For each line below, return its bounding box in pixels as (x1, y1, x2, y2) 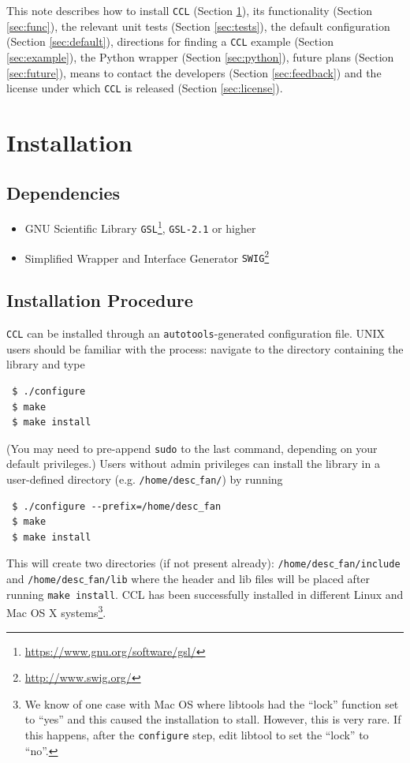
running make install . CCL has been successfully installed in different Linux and (6, 585, 404, 602)
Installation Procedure (6, 288, 193, 312)
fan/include (337, 559, 401, 570)
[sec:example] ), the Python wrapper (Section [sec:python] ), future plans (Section (6, 48, 394, 65)
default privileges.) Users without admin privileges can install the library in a (6, 455, 380, 472)
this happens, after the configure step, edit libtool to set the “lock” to (24, 727, 369, 743)
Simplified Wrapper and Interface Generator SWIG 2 (24, 247, 270, 266)
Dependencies (6, 180, 121, 204)
